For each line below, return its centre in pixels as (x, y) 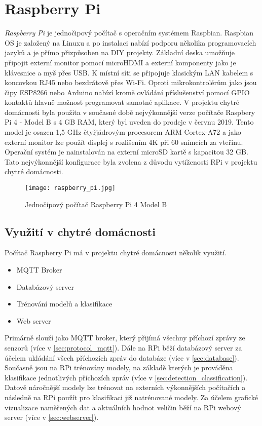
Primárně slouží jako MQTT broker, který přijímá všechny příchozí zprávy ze (125, 338)
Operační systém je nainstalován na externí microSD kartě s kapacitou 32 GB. (126, 152)
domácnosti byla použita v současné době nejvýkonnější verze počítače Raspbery (130, 112)
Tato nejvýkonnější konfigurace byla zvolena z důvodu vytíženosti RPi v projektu (131, 161)
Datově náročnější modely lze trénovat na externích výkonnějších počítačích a (125, 387)
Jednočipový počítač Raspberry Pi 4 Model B (96, 204)
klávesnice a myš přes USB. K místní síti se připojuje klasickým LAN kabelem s (129, 72)
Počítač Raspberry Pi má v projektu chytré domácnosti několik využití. (116, 253)
